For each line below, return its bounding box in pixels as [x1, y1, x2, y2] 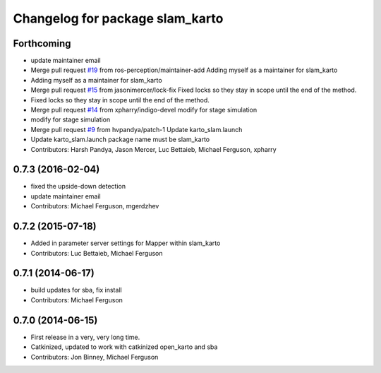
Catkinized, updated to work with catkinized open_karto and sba [30, 343, 218, 351]
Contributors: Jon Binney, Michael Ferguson [30, 353, 159, 361]
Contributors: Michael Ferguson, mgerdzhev [30, 202, 159, 211]
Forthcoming [13, 37, 71, 49]
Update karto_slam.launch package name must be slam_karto [30, 135, 210, 144]
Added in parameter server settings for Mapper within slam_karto [30, 239, 221, 247]
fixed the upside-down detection [30, 182, 126, 191]
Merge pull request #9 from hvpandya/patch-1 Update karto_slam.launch [30, 125, 243, 134]
